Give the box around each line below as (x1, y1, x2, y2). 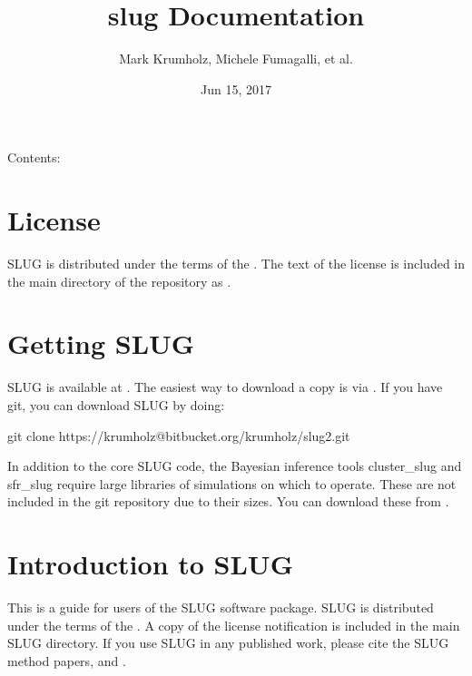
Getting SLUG (7, 325, 195, 362)
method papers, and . (7, 651, 126, 670)
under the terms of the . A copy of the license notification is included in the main (7, 615, 460, 634)
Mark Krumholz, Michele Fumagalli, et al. (119, 49, 353, 68)
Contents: (7, 148, 61, 167)
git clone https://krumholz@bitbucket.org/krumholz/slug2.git (7, 426, 350, 445)
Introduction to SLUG (7, 545, 293, 583)
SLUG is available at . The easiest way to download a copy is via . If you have (7, 377, 443, 397)
